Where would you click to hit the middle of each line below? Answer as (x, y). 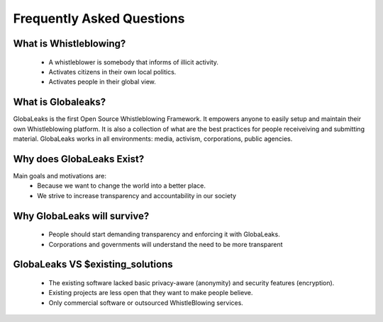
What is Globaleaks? (60, 102)
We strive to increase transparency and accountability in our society (137, 195)
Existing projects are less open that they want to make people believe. (151, 293)
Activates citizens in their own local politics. (112, 71)
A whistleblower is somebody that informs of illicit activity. (134, 62)
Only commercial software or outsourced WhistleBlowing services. (146, 303)
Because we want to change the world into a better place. (121, 186)
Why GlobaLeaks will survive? (81, 216)
